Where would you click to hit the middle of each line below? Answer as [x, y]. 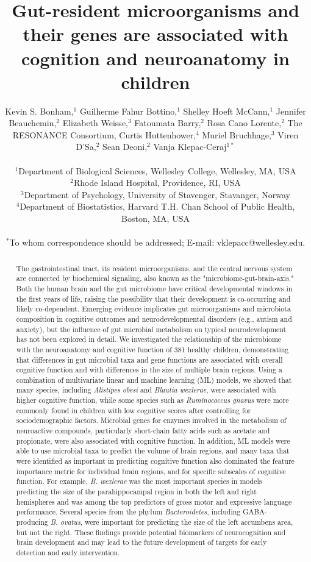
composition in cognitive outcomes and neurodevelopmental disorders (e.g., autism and [154, 318]
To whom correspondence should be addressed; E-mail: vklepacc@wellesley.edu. [157, 242]
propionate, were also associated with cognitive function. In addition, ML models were [153, 440]
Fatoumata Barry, [168, 123]
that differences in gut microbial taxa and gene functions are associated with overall [149, 359]
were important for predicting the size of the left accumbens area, [189, 522]
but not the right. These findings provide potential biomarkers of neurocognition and [151, 532]
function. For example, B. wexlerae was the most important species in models [139, 481]
